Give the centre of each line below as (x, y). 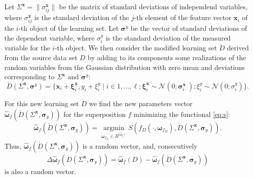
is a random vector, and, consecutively (140, 145)
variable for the (27, 48)
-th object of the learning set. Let (69, 28)
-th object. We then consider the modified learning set (136, 48)
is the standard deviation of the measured (168, 37)
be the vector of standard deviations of (189, 28)
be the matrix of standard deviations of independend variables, (153, 6)
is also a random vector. (40, 171)
